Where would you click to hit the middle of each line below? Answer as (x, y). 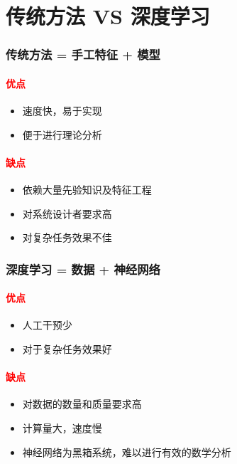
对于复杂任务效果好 (67, 349)
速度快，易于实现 (62, 111)
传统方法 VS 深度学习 (108, 16)
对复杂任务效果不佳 (67, 237)
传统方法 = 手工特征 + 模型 (83, 54)
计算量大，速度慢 (62, 428)
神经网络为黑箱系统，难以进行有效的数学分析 (127, 452)
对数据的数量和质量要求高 (82, 404)
